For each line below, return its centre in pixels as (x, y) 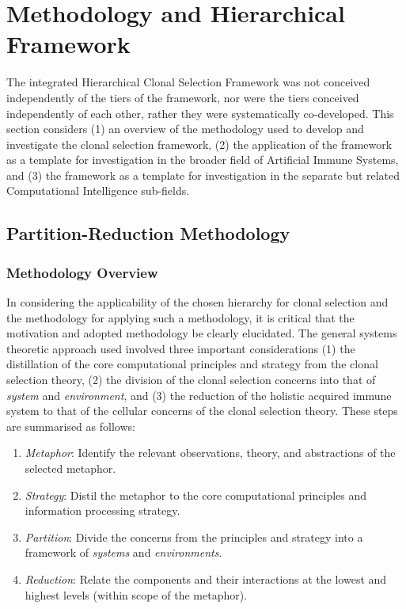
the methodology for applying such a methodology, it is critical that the (180, 317)
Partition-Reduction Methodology (148, 233)
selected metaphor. (70, 468)
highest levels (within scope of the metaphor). (136, 594)
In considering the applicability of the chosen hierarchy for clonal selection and (197, 302)
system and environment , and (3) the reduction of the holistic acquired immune (199, 395)
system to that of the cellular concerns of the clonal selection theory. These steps (202, 411)
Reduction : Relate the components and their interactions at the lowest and (206, 579)
